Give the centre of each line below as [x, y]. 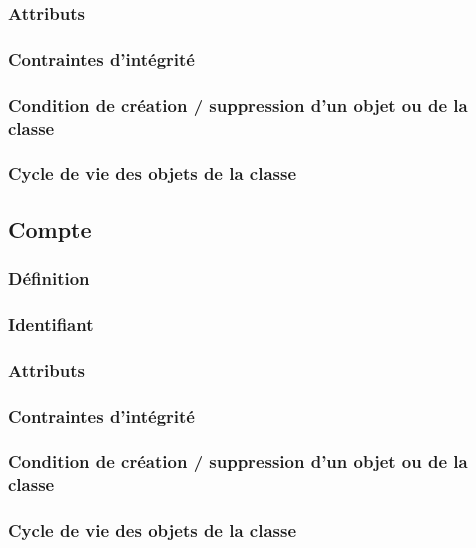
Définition [49, 278]
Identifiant [51, 323]
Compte [50, 228]
